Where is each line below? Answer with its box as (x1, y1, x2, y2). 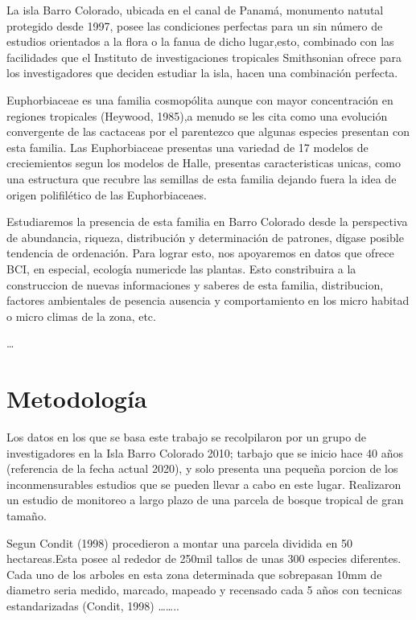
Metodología (6, 382, 147, 415)
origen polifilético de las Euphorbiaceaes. (6, 186, 207, 203)
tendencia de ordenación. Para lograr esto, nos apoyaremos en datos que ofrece (6, 244, 394, 261)
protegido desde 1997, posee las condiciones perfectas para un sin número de (6, 17, 383, 34)
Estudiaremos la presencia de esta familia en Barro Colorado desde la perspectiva (6, 213, 408, 230)
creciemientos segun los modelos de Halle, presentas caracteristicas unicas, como (6, 154, 401, 171)
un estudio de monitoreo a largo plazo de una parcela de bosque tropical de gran (6, 491, 404, 508)
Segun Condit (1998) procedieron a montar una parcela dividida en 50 (6, 534, 352, 551)
